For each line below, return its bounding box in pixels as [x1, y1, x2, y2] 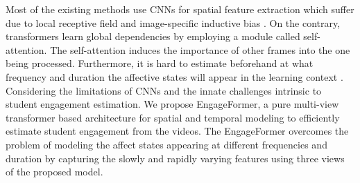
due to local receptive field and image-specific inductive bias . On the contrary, [6, 15, 341, 30]
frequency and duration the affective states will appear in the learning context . [6, 69, 343, 84]
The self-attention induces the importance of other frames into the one [50, 42, 350, 57]
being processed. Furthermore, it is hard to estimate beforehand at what [6, 56, 314, 70]
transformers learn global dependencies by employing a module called [6, 29, 300, 44]
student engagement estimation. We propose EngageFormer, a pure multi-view [6, 97, 339, 111]
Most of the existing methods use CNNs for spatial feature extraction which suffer [6, 2, 354, 16]
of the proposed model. [6, 164, 103, 179]
